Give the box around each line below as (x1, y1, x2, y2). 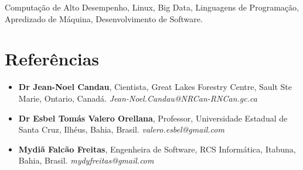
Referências (5, 47, 100, 71)
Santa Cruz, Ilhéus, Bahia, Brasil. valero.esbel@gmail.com (18, 123, 224, 136)
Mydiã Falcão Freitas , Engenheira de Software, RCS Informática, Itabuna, (18, 143, 296, 155)
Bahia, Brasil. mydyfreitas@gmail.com (18, 154, 154, 166)
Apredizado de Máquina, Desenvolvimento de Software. (5, 12, 203, 25)
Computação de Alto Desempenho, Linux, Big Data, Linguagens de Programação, (5, 1, 299, 13)
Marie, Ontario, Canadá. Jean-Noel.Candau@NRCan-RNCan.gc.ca (18, 92, 257, 104)
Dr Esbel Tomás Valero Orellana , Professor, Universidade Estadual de (18, 112, 288, 124)
